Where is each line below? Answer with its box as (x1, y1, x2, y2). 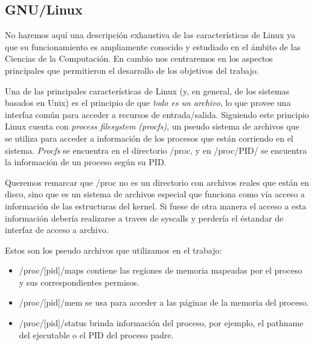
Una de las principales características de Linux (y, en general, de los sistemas (5, 84, 290, 97)
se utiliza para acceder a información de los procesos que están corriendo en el (5, 131, 293, 144)
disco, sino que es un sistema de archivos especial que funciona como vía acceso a (5, 188, 305, 200)
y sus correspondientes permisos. (19, 275, 139, 288)
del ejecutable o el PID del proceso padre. (19, 328, 174, 341)
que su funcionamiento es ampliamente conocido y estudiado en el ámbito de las (5, 40, 301, 53)
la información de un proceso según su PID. (5, 156, 167, 168)
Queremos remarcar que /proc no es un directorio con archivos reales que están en (5, 176, 309, 188)
